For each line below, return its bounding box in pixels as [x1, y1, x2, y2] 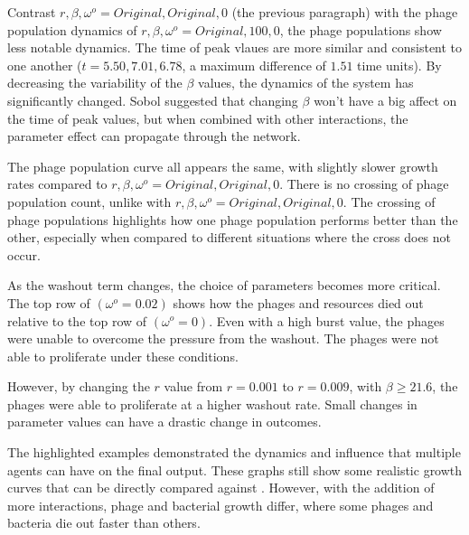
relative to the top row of [7, 311, 147, 330]
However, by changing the [7, 377, 150, 396]
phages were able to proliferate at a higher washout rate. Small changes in [7, 394, 417, 413]
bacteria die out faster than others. [7, 513, 201, 532]
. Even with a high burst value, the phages [209, 311, 445, 330]
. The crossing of [342, 192, 436, 211]
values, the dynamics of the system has [198, 73, 414, 92]
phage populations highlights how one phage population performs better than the [7, 210, 458, 229]
